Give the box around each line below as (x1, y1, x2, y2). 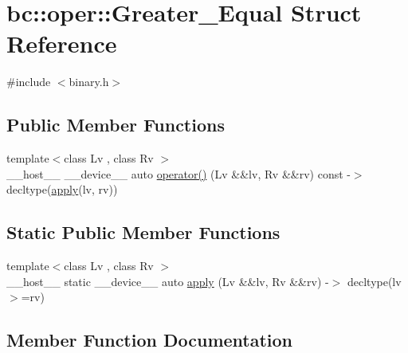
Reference (6, 27, 117, 60)
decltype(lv (347, 273, 402, 289)
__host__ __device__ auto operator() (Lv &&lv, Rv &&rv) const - (6, 165, 351, 182)
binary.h (69, 73, 109, 90)
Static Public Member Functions (6, 220, 280, 245)
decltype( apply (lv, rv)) (6, 181, 118, 198)
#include (6, 73, 51, 90)
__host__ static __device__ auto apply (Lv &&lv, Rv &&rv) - (6, 273, 329, 289)
